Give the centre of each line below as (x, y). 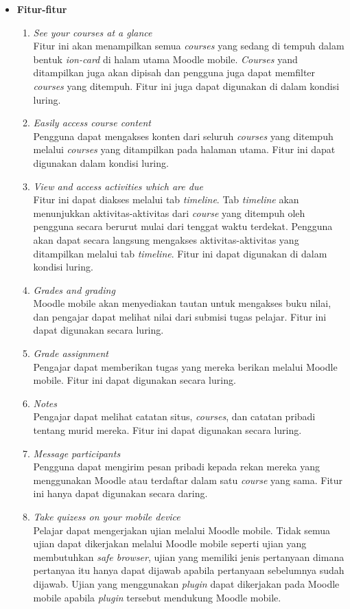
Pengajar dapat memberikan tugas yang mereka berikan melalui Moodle (185, 366)
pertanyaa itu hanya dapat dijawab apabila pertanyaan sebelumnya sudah (189, 570)
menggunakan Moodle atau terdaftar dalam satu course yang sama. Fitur (188, 480)
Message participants (77, 453)
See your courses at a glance (93, 32)
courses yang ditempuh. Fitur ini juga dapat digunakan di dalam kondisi (186, 85)
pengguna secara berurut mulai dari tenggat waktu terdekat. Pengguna (183, 226)
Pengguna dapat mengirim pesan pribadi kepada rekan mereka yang (176, 467)
